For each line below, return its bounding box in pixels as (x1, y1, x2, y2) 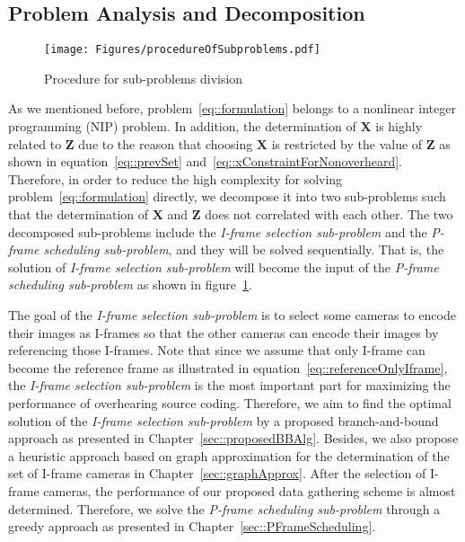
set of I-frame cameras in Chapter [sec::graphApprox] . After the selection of (8, 464, 426, 483)
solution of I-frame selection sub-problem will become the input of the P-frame (8, 257, 439, 276)
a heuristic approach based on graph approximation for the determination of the (8, 446, 450, 465)
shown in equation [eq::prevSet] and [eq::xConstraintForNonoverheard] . (8, 152, 402, 171)
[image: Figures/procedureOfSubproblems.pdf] (44, 43, 320, 57)
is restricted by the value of (271, 134, 423, 153)
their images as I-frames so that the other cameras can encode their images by (8, 323, 439, 342)
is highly (375, 117, 423, 136)
